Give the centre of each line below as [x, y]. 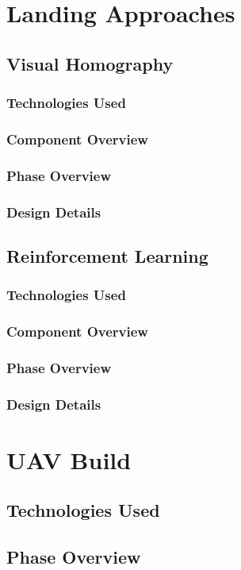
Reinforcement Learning [107, 255]
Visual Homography [90, 63]
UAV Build [69, 459]
